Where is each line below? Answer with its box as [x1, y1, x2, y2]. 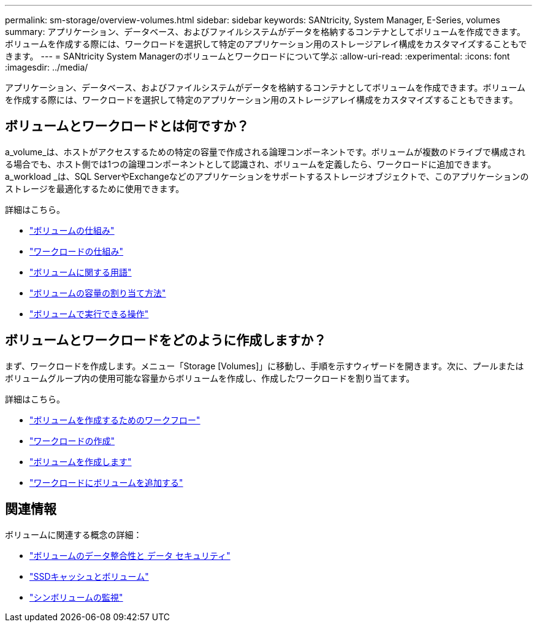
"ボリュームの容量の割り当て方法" [29, 287, 166, 298]
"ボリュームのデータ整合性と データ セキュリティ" [29, 550, 230, 561]
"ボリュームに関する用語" [29, 266, 132, 277]
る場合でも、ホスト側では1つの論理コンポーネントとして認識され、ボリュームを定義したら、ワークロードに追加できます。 [5, 158, 497, 169]
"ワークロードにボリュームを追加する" [29, 477, 183, 488]
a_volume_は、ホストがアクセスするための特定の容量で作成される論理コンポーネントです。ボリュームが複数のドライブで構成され [5, 146, 526, 157]
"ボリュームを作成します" [29, 456, 132, 467]
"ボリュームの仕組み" [29, 225, 115, 236]
